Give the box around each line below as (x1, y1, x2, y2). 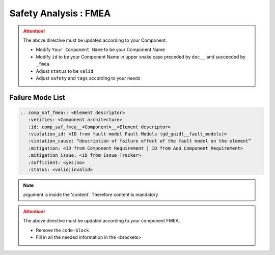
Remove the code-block (36, 227, 89, 233)
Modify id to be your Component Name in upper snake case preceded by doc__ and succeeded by (36, 53, 245, 60)
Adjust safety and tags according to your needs (36, 75, 141, 81)
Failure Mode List (9, 93, 66, 102)
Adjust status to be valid (36, 68, 94, 74)
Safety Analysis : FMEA (9, 8, 111, 19)
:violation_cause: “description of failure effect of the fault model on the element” (28, 138, 252, 144)
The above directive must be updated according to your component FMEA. (23, 218, 180, 224)
